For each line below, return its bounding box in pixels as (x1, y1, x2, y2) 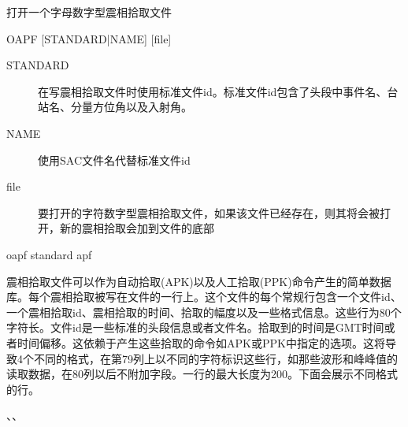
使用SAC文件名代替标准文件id (38, 151, 191, 168)
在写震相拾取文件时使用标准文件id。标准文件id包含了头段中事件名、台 (38, 83, 399, 99)
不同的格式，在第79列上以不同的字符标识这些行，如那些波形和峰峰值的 (33, 350, 398, 366)
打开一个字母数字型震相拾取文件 (6, 4, 172, 20)
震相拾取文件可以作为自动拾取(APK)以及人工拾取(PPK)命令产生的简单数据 (6, 273, 391, 289)
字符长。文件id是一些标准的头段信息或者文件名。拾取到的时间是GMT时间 (6, 319, 384, 336)
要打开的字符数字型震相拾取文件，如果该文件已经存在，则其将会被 (38, 204, 380, 221)
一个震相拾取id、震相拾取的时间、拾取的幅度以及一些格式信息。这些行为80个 (6, 303, 402, 320)
